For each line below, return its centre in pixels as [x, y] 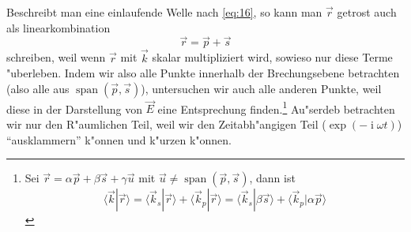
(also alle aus [38, 88]
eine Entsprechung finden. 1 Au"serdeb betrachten [276, 107]
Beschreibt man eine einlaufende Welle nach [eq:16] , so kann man [164, 12]
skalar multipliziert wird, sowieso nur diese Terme [272, 57]
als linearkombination [58, 27]
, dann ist [272, 178]
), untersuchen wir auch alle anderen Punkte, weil [261, 88]
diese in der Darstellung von [74, 109]
